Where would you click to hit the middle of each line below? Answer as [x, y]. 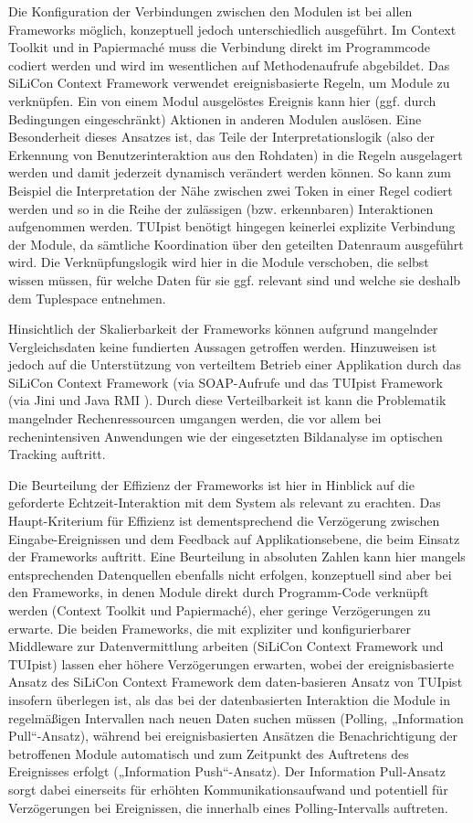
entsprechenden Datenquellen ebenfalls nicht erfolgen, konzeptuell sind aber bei [230, 574]
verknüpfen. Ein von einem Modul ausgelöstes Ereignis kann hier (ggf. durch [222, 100]
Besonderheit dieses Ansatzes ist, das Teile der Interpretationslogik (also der [221, 137]
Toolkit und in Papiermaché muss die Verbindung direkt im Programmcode [219, 47]
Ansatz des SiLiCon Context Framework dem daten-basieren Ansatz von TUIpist [236, 682]
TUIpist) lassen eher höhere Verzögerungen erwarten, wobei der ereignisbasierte [231, 663]
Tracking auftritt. [57, 454]
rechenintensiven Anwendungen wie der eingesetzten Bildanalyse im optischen [226, 436]
